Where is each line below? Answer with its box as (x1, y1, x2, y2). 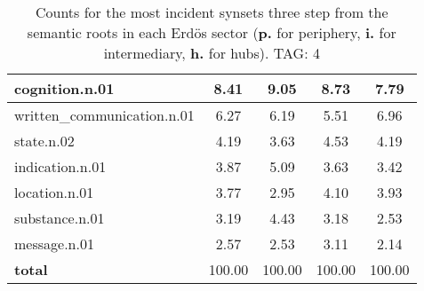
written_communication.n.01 (14, 105, 195, 125)
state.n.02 (14, 130, 75, 151)
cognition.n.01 (14, 78, 115, 98)
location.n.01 (14, 182, 94, 202)
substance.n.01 (14, 208, 105, 228)
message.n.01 (14, 233, 94, 254)
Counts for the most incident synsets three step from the (35, 2, 388, 22)
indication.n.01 (14, 156, 107, 177)
